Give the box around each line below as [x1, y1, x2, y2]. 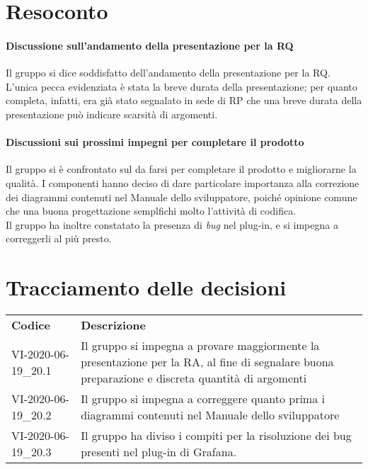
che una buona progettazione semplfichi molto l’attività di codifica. [6, 203, 297, 218]
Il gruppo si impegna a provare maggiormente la [81, 337, 320, 354]
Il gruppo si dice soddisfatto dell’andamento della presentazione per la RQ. [6, 65, 330, 80]
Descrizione [81, 317, 146, 334]
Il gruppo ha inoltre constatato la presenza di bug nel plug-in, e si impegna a [6, 217, 338, 232]
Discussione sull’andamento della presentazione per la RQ [6, 38, 294, 52]
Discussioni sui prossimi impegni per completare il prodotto [6, 135, 304, 149]
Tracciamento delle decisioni [6, 273, 287, 302]
